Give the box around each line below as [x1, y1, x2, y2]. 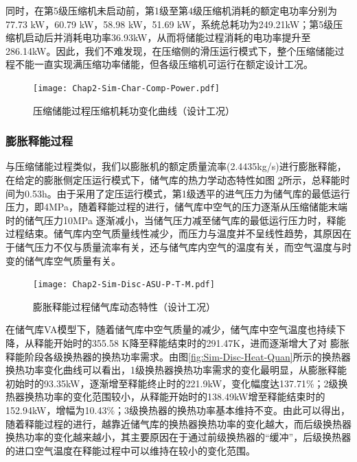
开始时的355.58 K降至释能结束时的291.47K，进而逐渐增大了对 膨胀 [53, 336, 349, 350]
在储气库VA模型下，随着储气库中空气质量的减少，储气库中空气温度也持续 [5, 322, 336, 337]
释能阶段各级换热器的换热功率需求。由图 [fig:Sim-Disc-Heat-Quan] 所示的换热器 [5, 349, 351, 363]
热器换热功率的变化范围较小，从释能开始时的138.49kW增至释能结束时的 [5, 389, 325, 404]
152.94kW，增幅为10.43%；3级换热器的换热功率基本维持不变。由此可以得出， [5, 403, 351, 417]
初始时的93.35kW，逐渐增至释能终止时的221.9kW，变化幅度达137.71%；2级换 [5, 376, 348, 390]
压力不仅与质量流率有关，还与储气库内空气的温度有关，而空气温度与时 [34, 240, 352, 254]
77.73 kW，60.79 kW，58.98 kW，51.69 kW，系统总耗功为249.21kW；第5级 [5, 16, 334, 31]
